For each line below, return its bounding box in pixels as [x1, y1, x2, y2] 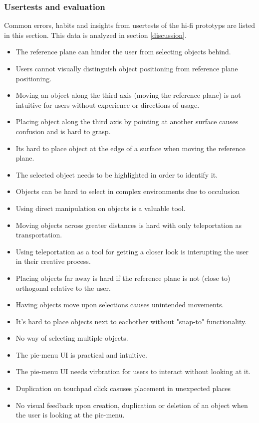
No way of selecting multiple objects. [15, 333, 128, 343]
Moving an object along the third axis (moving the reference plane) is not [15, 90, 241, 100]
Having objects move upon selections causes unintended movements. [15, 299, 224, 310]
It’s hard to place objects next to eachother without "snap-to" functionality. [15, 316, 247, 326]
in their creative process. [15, 256, 91, 266]
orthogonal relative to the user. [15, 282, 111, 293]
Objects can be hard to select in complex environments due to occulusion [15, 186, 240, 197]
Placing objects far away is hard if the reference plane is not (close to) [15, 272, 231, 283]
